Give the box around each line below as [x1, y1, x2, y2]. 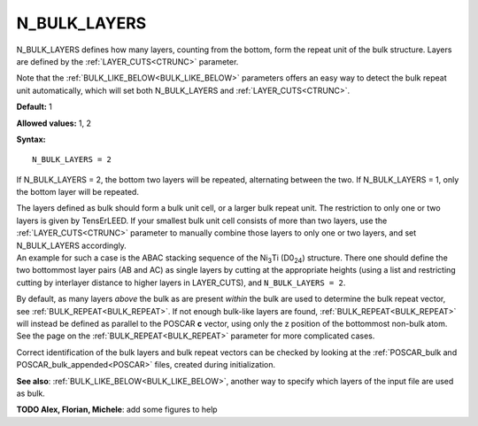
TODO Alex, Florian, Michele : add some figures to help [16, 404, 218, 415]
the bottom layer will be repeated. [16, 187, 139, 198]
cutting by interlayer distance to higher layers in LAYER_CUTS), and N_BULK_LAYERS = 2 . [16, 277, 346, 288]
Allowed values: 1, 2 [16, 118, 92, 128]
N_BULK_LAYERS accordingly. [16, 240, 127, 251]
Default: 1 [16, 102, 53, 112]
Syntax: [16, 134, 46, 144]
